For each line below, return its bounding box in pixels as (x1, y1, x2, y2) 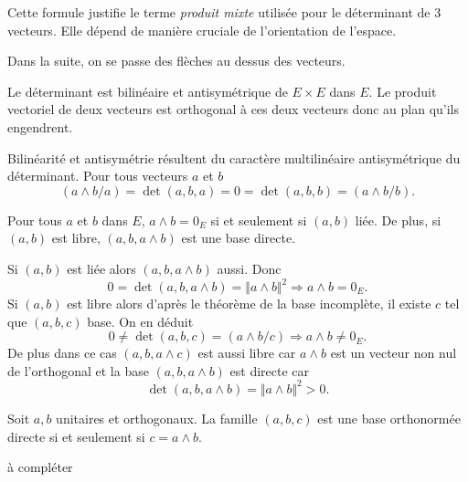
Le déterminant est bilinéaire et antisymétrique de (7, 81, 288, 100)
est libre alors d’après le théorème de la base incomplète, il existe (67, 294, 431, 313)
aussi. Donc (217, 258, 282, 278)
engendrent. (7, 117, 73, 136)
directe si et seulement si (7, 426, 145, 445)
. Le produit (368, 81, 437, 100)
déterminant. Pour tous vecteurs (7, 166, 188, 185)
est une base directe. (181, 228, 296, 247)
